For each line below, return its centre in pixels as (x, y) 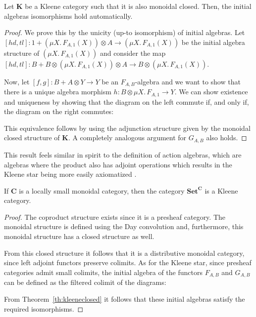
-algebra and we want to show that (188, 81)
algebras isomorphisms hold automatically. (68, 16)
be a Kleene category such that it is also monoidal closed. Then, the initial (138, 6)
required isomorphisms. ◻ (44, 308)
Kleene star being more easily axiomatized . (70, 174)
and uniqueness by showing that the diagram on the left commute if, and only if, (127, 101)
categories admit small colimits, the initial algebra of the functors (103, 272)
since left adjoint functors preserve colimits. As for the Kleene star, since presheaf (128, 262)
